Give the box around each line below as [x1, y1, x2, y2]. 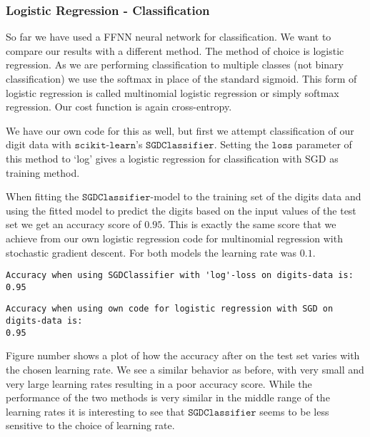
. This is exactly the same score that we [162, 217, 336, 232]
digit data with [6, 137, 71, 152]
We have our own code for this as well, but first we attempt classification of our [6, 123, 354, 138]
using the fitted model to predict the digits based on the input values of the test [6, 202, 356, 217]
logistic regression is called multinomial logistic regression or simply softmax [6, 85, 339, 100]
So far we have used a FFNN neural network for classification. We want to [6, 29, 331, 44]
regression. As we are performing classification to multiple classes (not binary [6, 57, 344, 72]
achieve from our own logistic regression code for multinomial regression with [6, 230, 343, 245]
